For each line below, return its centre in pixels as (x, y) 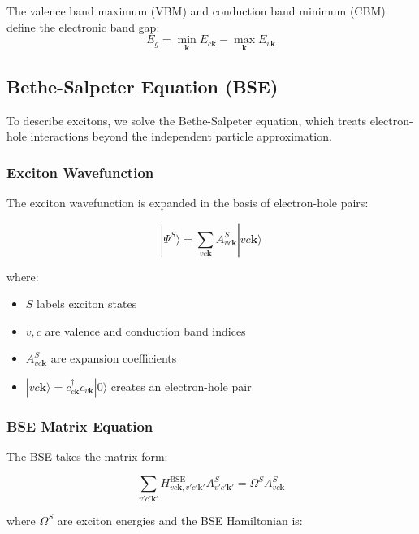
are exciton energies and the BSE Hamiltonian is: (180, 520)
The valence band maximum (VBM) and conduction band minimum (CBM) (196, 11)
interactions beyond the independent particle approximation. (181, 136)
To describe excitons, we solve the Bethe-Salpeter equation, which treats (187, 120)
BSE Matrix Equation (80, 425)
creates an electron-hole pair (181, 386)
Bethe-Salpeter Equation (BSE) (143, 86)
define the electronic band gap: (83, 26)
